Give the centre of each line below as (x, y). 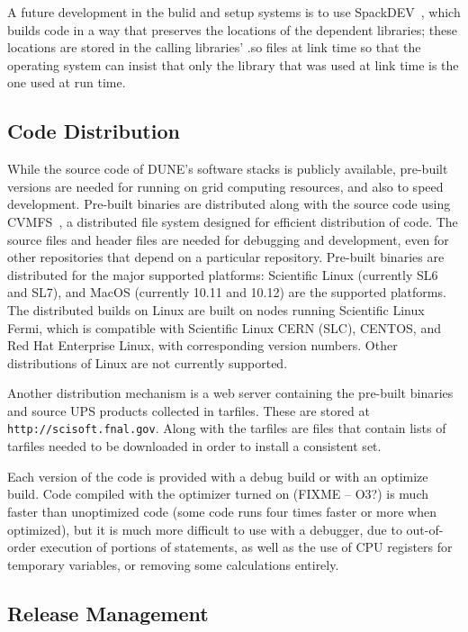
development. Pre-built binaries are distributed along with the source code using (229, 204)
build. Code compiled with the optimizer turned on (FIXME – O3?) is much (218, 494)
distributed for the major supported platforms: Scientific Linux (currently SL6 (223, 274)
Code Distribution (94, 131)
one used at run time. (67, 82)
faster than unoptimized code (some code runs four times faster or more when (222, 511)
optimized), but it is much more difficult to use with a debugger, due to (205, 529)
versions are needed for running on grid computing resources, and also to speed (225, 186)
